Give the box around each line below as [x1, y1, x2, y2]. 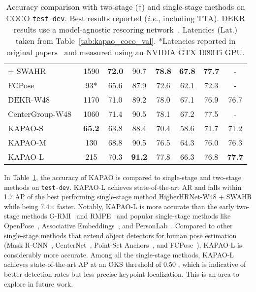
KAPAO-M [8, 137, 47, 148]
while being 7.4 [4, 201, 50, 211]
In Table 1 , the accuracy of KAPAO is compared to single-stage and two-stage [4, 172, 241, 182]
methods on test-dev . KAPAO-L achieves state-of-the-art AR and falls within [4, 182, 242, 192]
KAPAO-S [8, 122, 44, 134]
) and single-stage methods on [141, 1, 245, 12]
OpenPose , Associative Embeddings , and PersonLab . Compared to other [4, 220, 233, 231]
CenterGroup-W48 [8, 108, 72, 119]
